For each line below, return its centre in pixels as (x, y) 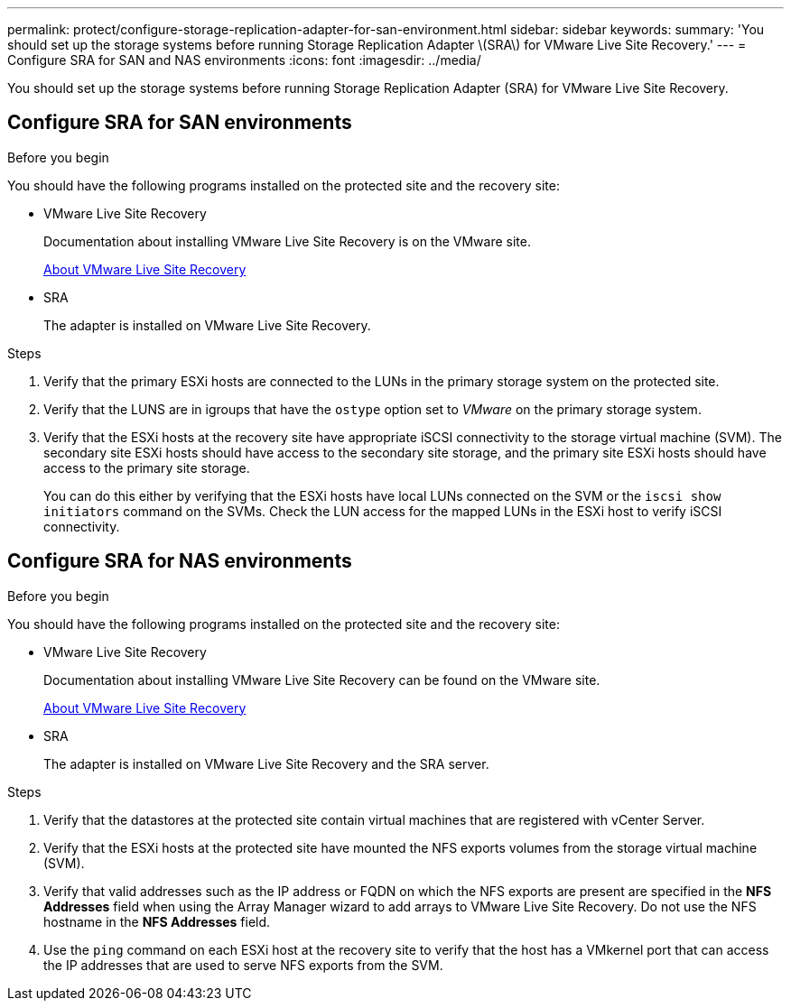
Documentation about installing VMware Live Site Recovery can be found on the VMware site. (322, 680)
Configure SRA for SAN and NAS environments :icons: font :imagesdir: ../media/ (244, 60)
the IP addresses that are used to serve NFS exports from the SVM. (243, 965)
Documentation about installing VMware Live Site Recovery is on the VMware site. (287, 241)
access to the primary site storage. (147, 467)
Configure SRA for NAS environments (180, 561)
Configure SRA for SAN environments (180, 123)
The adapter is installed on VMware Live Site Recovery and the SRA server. (266, 763)
